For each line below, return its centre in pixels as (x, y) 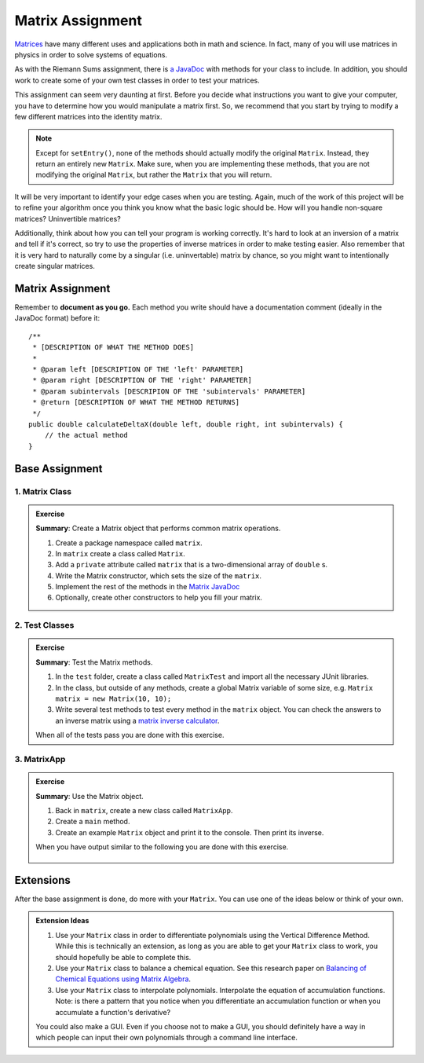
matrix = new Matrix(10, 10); (113, 699)
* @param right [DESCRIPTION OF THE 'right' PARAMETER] (143, 380)
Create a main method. (93, 822)
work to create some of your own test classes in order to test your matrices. (137, 80)
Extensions (42, 880)
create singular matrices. (55, 266)
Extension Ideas (62, 921)
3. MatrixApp (40, 759)
